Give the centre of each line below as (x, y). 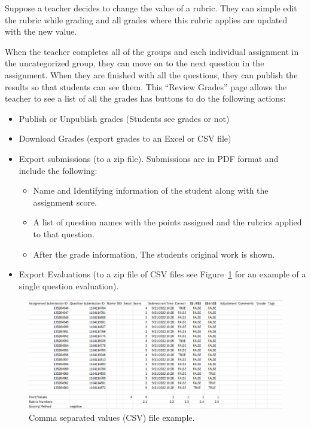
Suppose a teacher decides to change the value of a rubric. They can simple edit (151, 8)
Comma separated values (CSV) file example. (112, 418)
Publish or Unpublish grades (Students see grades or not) (124, 118)
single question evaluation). (69, 285)
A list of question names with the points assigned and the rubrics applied (167, 222)
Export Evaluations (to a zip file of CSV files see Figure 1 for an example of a (162, 274)
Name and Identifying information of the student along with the (151, 190)
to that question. (64, 233)
